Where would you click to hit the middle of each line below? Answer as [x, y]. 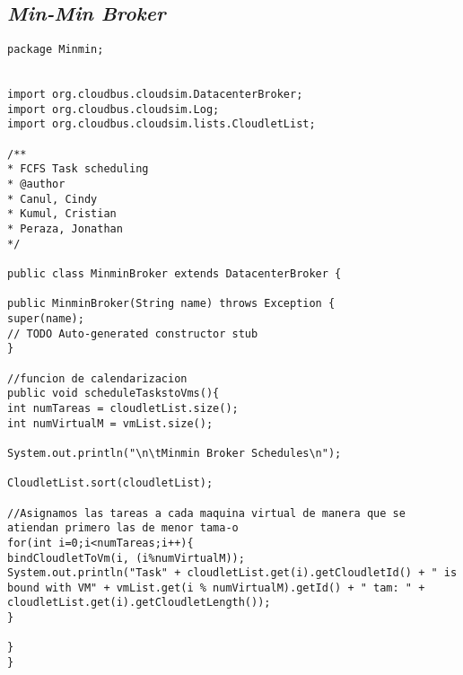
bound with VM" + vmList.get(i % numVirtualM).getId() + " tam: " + [216, 587]
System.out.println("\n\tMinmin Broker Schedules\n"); [175, 453]
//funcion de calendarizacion [97, 378]
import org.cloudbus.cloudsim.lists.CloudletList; [162, 124]
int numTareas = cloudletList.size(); [123, 408]
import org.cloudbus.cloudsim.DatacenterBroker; [155, 95]
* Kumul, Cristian [62, 214]
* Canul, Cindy [52, 199]
